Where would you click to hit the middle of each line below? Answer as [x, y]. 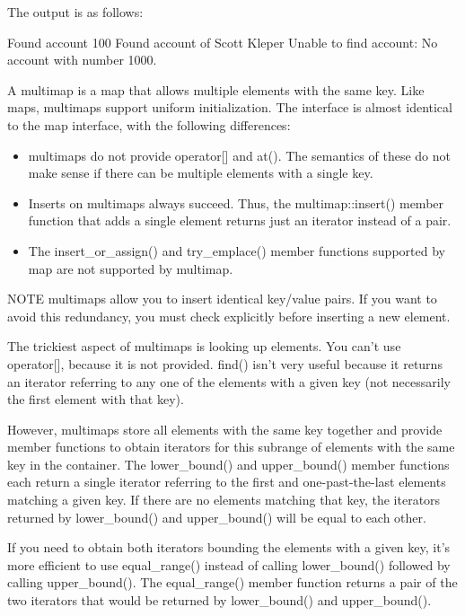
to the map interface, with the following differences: [149, 124]
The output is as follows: [75, 12]
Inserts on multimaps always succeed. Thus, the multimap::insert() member [236, 202]
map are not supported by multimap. [131, 268]
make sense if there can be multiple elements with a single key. [201, 173]
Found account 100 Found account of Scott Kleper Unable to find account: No [223, 42]
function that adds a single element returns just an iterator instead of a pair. [240, 220]
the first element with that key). [96, 399]
